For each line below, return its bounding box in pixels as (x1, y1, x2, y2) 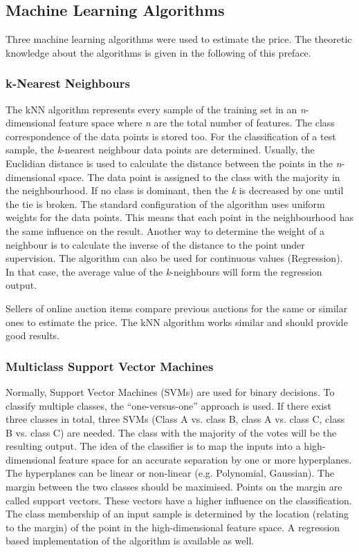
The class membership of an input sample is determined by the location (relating (6, 506, 349, 521)
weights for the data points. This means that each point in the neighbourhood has (6, 210, 353, 225)
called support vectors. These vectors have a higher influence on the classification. (6, 493, 352, 507)
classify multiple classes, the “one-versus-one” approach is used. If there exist (6, 398, 331, 412)
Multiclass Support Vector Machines (6, 357, 214, 374)
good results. (6, 328, 59, 343)
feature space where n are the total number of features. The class (59, 115, 335, 130)
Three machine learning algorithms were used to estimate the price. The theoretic (6, 32, 352, 46)
